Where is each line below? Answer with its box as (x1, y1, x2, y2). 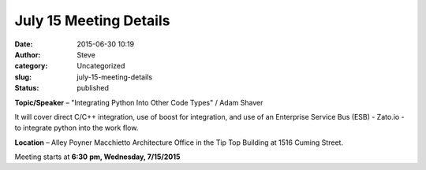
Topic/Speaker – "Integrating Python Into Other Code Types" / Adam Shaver (14, 98, 263, 107)
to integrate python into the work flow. (14, 123, 139, 133)
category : (14, 61, 48, 71)
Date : (14, 39, 33, 49)
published (77, 83, 110, 93)
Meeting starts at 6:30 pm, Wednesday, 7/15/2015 (14, 152, 181, 161)
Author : (14, 50, 41, 59)
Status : (14, 83, 39, 93)
